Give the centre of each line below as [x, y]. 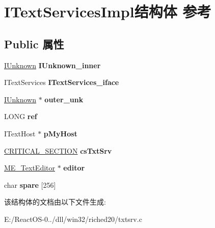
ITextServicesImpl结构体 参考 [108, 11]
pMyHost [60, 133]
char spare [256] [30, 184]
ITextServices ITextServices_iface [62, 82]
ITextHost [20, 133]
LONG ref [21, 116]
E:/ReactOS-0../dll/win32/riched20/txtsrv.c [73, 219]
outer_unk [64, 99]
